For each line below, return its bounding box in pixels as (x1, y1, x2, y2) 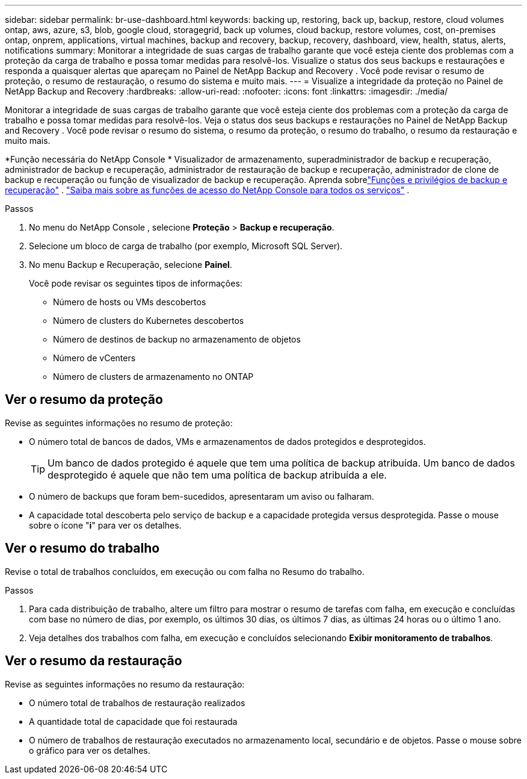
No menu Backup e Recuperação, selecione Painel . (29, 259, 232, 270)
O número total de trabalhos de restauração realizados (29, 697, 245, 708)
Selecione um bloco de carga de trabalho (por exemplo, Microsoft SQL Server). (29, 241, 343, 251)
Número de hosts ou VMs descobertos (53, 297, 206, 307)
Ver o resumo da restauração (5, 653, 182, 669)
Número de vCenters (53, 353, 136, 363)
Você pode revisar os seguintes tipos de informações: (29, 278, 242, 288)
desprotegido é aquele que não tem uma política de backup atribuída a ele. (48, 468, 387, 481)
